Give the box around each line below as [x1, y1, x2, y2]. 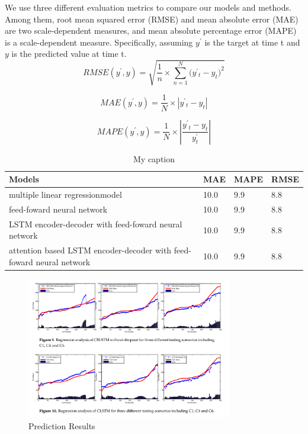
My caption [133, 152, 175, 165]
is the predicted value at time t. [11, 47, 127, 60]
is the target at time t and [204, 36, 300, 48]
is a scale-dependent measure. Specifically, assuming [5, 36, 193, 48]
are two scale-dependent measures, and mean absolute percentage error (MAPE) [5, 24, 297, 37]
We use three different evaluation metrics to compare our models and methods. [5, 1, 291, 13]
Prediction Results [28, 419, 95, 432]
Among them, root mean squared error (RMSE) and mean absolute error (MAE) [5, 12, 299, 25]
